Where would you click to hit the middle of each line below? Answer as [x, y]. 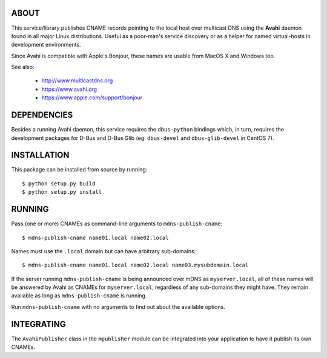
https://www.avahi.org [69, 89]
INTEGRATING [38, 324]
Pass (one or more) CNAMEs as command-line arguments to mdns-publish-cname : [117, 224]
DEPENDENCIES [42, 115]
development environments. [46, 45]
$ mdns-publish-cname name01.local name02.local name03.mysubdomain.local [135, 265]
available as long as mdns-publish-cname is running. [79, 296]
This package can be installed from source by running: [79, 170]
